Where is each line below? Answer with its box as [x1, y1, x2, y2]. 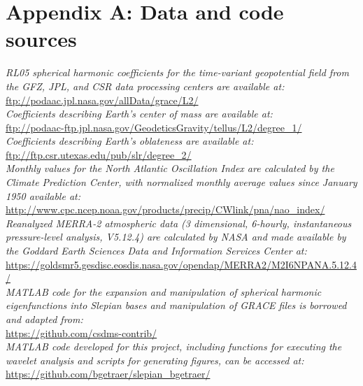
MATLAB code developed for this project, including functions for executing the [6, 339, 342, 354]
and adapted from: [6, 312, 83, 326]
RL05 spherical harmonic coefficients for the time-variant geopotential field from [6, 65, 349, 80]
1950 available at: [6, 188, 80, 203]
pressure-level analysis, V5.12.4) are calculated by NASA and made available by [6, 229, 346, 244]
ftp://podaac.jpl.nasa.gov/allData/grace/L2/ [6, 92, 199, 107]
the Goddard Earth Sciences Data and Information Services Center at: [6, 243, 307, 258]
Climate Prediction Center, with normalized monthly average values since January [6, 175, 357, 190]
